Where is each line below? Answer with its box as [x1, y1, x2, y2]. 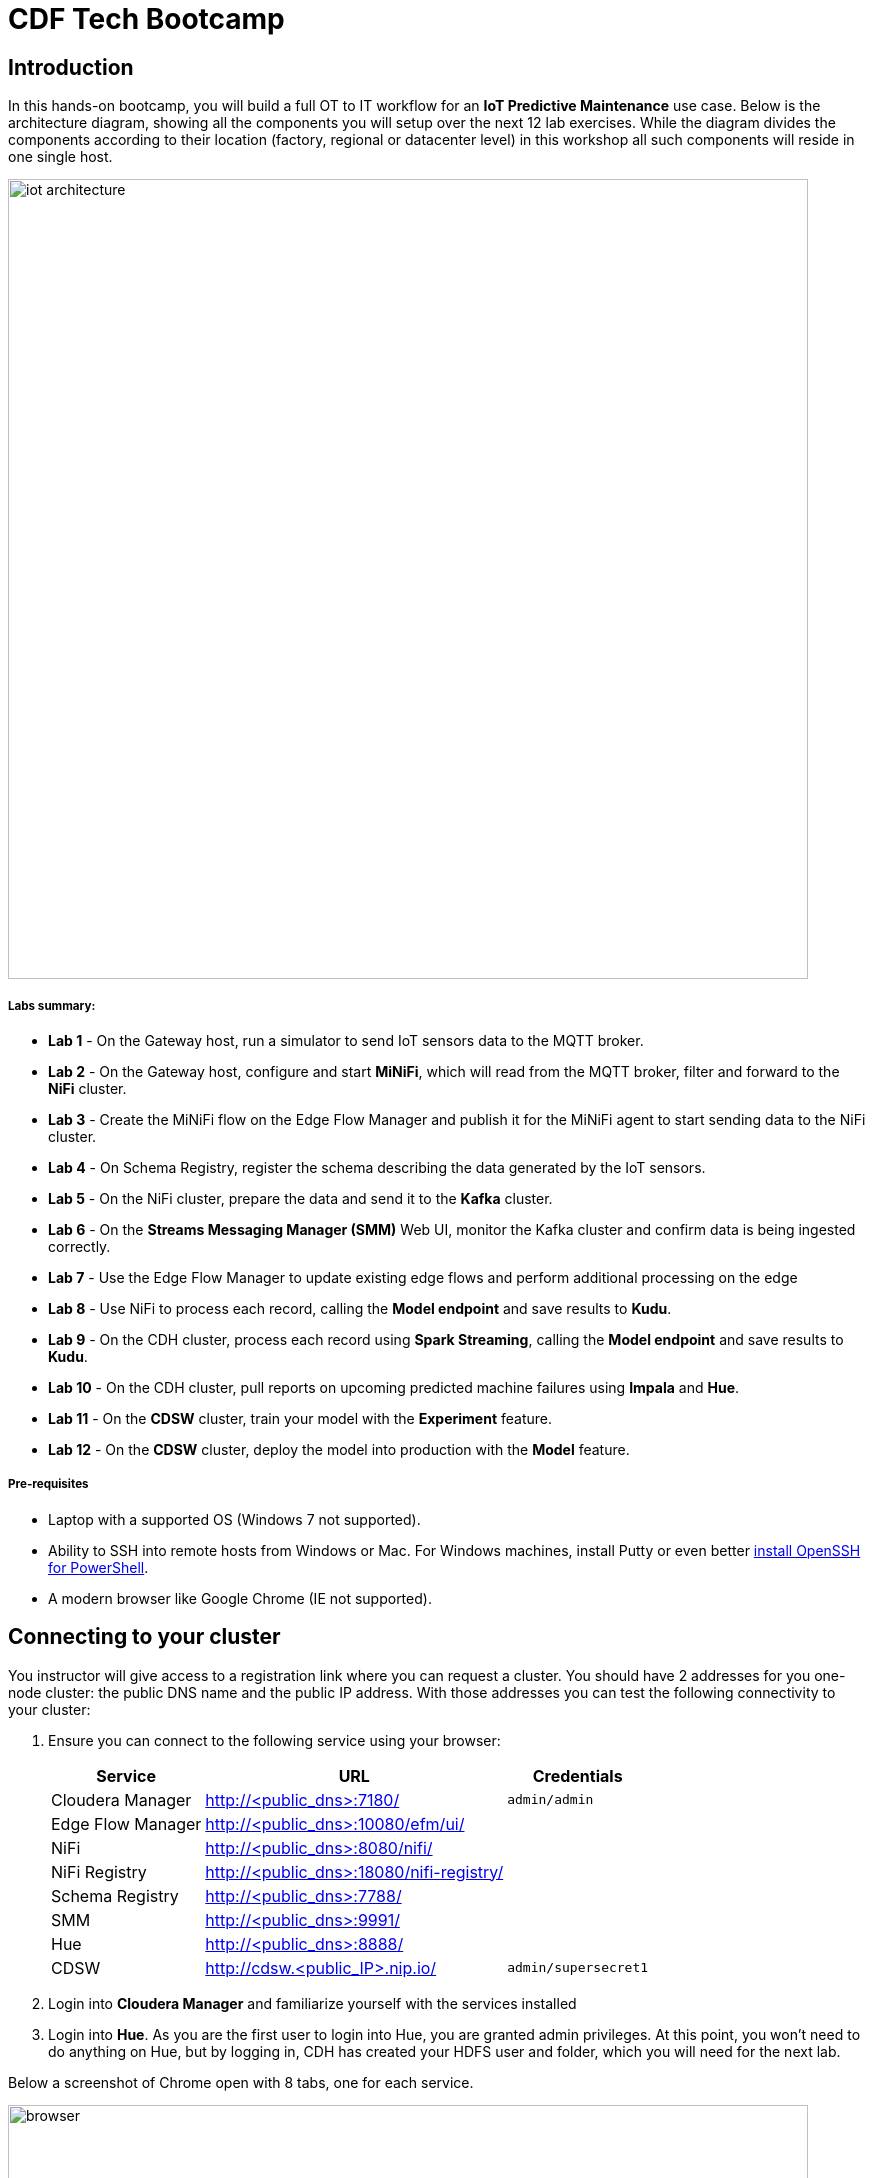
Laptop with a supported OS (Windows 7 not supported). [48, 1510, 421, 1528]
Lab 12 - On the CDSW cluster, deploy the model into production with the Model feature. [48, 1440, 630, 1458]
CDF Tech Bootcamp [8, 2, 285, 36]
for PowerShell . [48, 1558, 149, 1576]
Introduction [8, 54, 134, 80]
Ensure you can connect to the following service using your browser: [48, 1731, 501, 1749]
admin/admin [507, 1792, 594, 1808]
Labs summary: [8, 998, 96, 1013]
